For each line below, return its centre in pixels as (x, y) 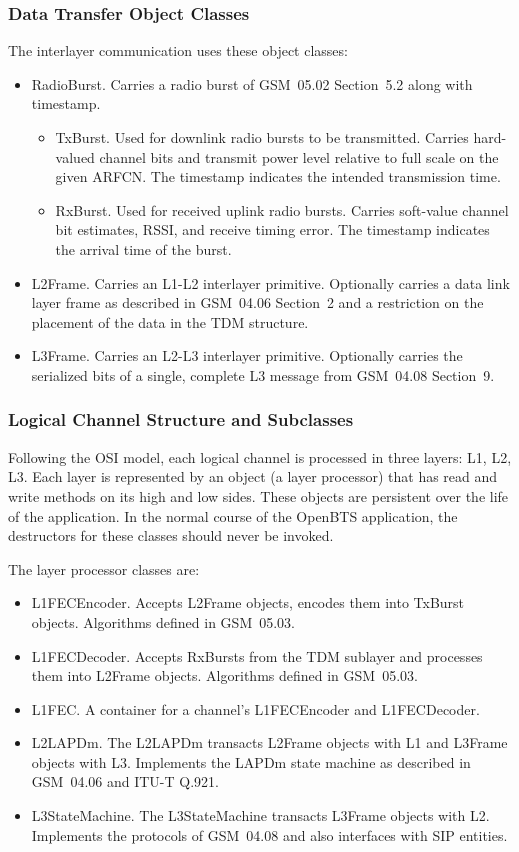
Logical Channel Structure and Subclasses (181, 419)
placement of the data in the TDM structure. (170, 321)
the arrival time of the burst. (143, 248)
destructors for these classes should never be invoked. (171, 535)
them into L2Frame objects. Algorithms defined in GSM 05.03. (224, 675)
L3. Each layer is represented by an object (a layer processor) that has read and (253, 476)
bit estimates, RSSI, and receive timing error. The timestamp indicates (272, 229)
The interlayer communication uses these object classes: (178, 50)
